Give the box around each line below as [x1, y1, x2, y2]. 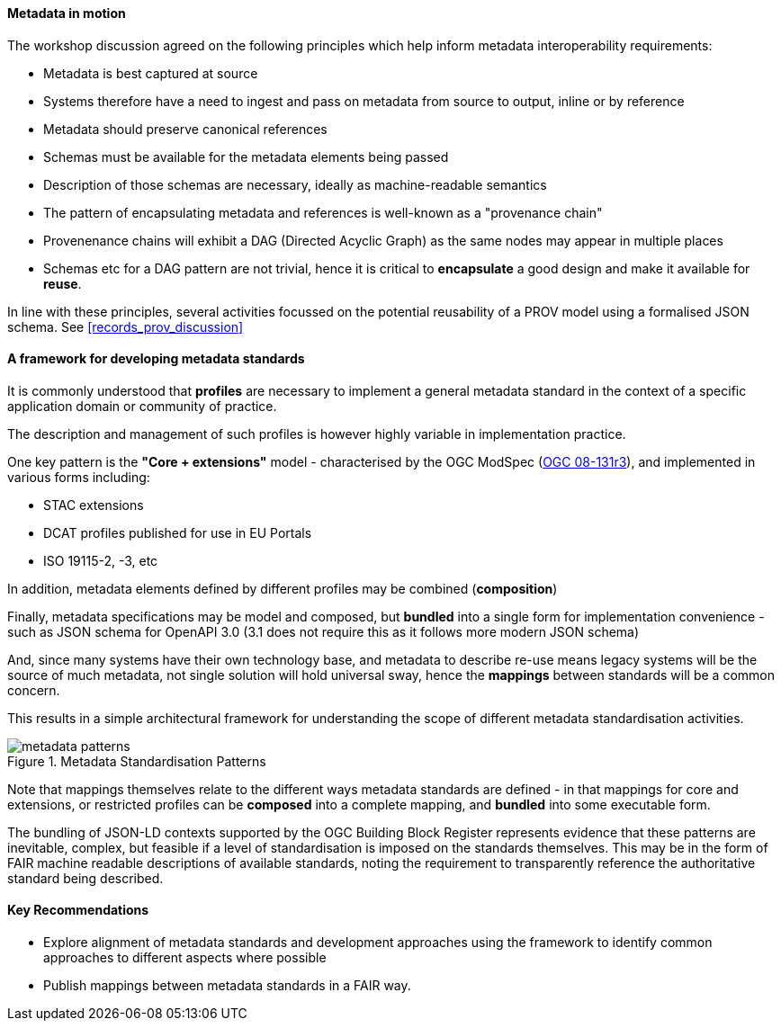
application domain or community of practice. [7, 398, 277, 414]
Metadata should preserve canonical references [43, 121, 328, 137]
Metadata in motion [7, 5, 126, 21]
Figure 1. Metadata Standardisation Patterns [7, 753, 266, 769]
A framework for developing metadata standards [7, 351, 305, 367]
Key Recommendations [7, 902, 149, 918]
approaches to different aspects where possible [43, 950, 327, 966]
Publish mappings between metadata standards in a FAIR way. [43, 978, 411, 994]
